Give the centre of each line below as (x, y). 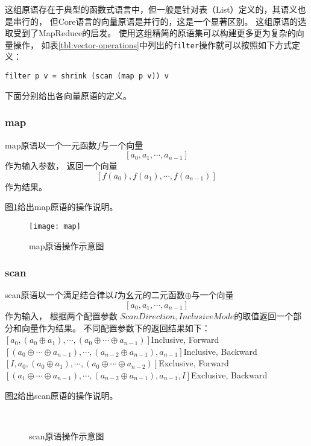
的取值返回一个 (264, 315)
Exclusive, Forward (194, 363)
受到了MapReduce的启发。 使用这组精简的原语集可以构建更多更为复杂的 (154, 33)
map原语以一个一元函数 (51, 145)
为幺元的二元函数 (151, 295)
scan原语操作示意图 (67, 435)
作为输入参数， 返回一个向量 (61, 166)
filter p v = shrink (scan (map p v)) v (87, 76)
